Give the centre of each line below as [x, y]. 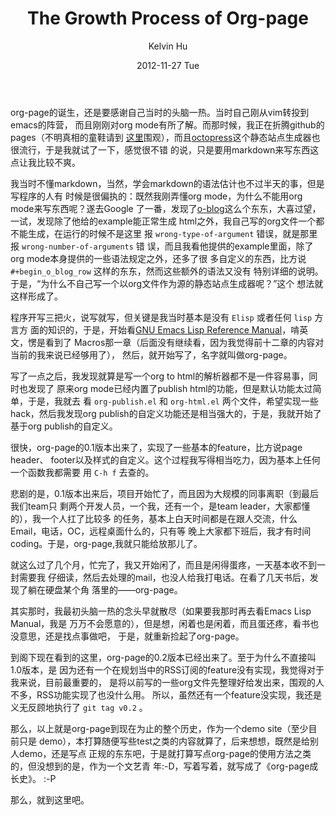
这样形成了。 [36, 296]
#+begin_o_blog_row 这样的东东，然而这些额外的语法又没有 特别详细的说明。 [167, 271]
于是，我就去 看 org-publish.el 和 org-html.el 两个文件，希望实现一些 [173, 401]
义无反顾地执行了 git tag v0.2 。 [79, 707]
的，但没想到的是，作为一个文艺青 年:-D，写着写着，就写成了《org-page [160, 766]
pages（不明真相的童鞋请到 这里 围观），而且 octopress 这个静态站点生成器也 [165, 137]
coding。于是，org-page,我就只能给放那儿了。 [106, 543]
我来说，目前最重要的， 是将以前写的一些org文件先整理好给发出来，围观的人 [167, 682]
